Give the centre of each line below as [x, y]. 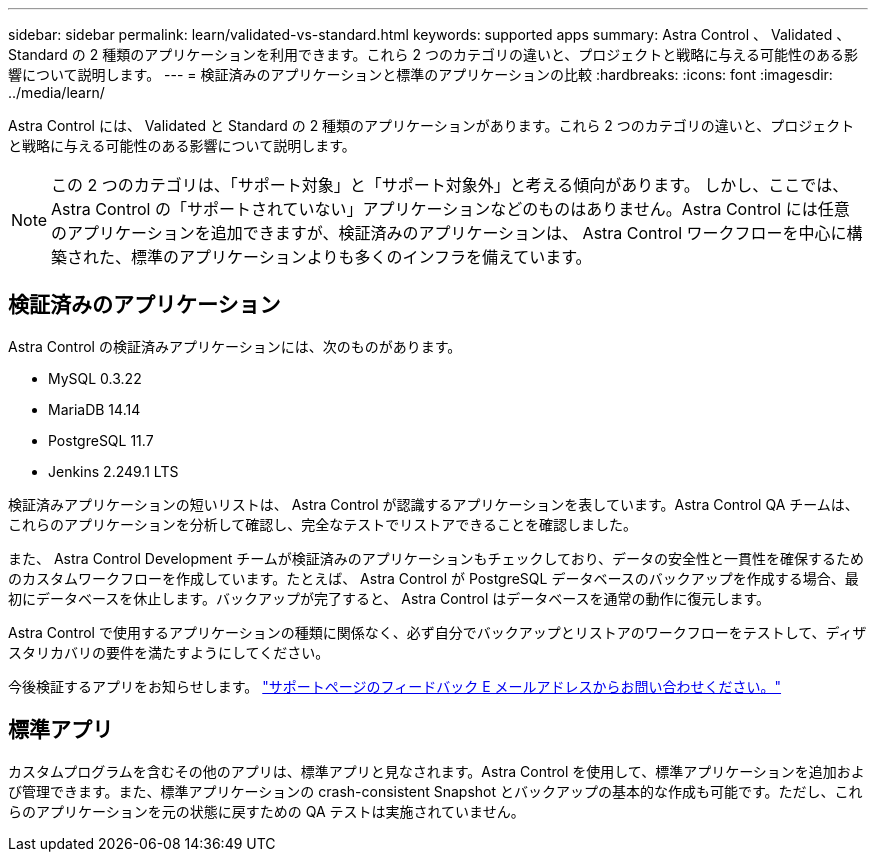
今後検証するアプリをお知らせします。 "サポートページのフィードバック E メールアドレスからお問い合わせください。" [395, 686]
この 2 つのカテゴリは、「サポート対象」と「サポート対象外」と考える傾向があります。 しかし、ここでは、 [450, 185]
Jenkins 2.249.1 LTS [113, 471]
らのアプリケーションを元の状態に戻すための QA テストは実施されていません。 [266, 811]
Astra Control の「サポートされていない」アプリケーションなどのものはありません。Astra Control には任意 [450, 209]
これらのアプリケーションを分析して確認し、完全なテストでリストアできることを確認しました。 [323, 524]
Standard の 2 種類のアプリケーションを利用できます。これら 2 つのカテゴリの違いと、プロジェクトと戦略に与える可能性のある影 [433, 54]
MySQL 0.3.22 [95, 378]
